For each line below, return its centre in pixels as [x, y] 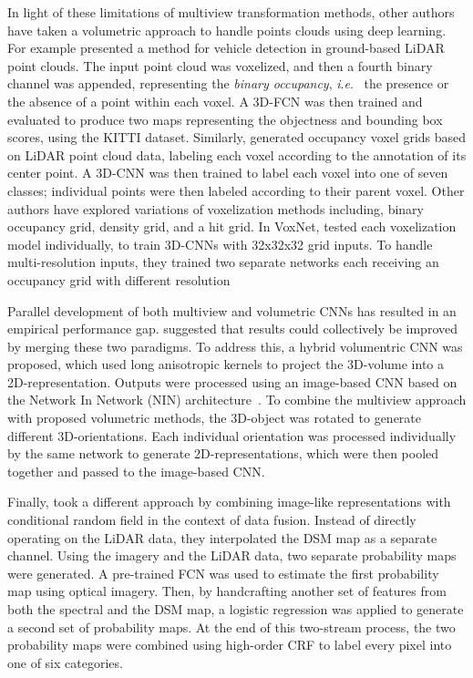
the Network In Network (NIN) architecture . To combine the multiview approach [237, 400]
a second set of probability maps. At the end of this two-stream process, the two [231, 627]
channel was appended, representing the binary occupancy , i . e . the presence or [228, 83]
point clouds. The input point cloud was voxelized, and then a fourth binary [220, 65]
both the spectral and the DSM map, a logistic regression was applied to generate [236, 609]
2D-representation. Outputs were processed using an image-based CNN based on [232, 381]
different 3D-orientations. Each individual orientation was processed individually [232, 435]
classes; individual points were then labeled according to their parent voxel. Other [236, 190]
